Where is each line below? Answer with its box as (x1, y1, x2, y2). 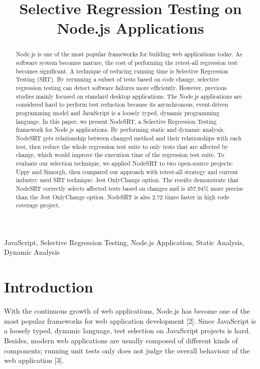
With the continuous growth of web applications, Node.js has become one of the (4, 306, 250, 316)
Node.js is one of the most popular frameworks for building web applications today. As (16, 50, 242, 58)
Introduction (4, 276, 93, 297)
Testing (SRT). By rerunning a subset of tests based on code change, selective (16, 75, 219, 84)
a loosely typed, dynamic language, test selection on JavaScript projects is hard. (4, 325, 250, 336)
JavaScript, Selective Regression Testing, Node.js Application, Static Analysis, (4, 237, 244, 247)
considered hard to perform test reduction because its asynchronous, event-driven (16, 100, 228, 109)
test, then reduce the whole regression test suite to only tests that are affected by (16, 142, 228, 151)
